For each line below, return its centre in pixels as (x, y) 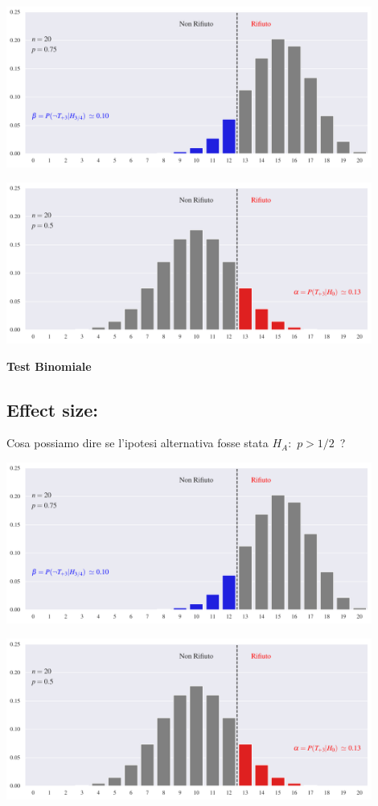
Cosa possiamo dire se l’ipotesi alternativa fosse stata (138, 443)
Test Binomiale (49, 366)
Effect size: (52, 409)
